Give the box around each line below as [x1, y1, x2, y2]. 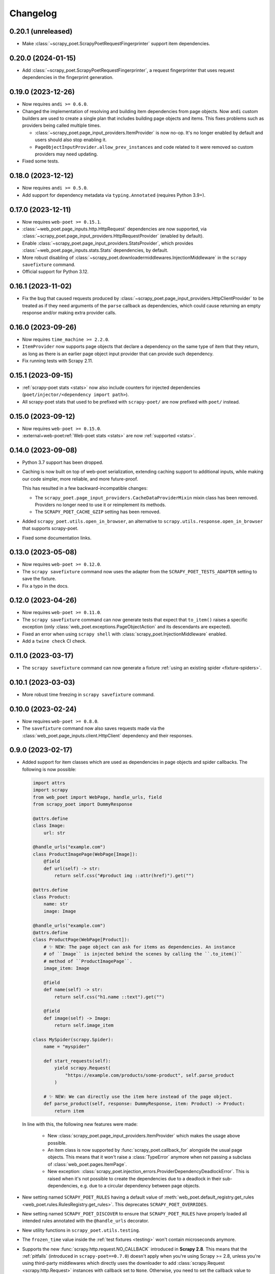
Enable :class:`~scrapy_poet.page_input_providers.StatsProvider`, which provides [22, 240, 194, 246]
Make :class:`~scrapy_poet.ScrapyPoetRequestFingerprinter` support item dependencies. [22, 41, 210, 47]
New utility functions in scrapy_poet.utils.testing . [22, 1227, 140, 1233]
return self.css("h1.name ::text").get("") [54, 994, 165, 1000]
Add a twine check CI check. [22, 638, 87, 644]
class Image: [33, 823, 66, 829]
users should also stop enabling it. [35, 137, 107, 143]
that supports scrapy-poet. [22, 525, 79, 532]
